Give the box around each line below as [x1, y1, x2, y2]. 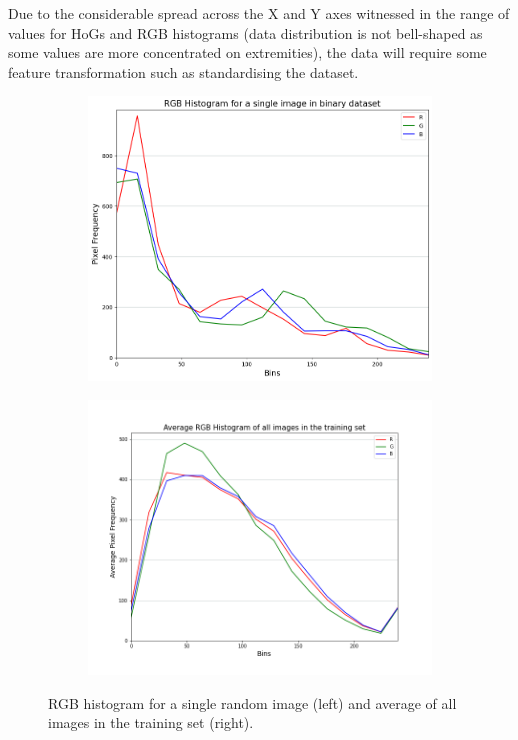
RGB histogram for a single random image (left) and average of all [48, 692, 457, 713]
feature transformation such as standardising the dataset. [8, 61, 359, 82]
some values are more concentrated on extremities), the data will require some [8, 42, 487, 63]
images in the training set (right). [48, 712, 254, 733]
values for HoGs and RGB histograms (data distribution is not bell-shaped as [8, 22, 483, 43]
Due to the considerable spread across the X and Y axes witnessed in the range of [8, 3, 510, 23]
